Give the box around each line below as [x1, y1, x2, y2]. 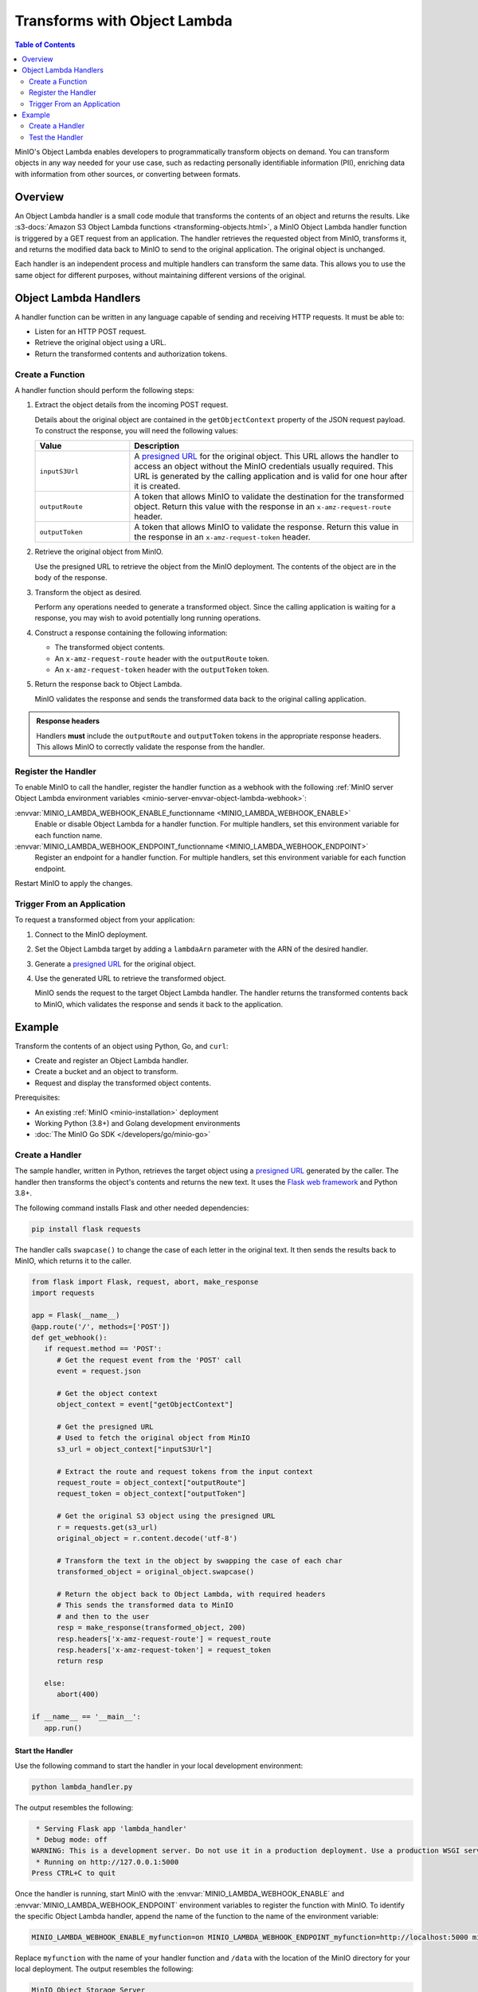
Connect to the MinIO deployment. [34, 929, 148, 939]
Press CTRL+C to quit [31, 1868, 116, 1878]
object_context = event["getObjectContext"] [57, 1400, 234, 1410]
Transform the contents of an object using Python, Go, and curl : [14, 1041, 229, 1051]
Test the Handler [29, 132, 84, 142]
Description [134, 441, 179, 452]
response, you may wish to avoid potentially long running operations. [34, 614, 261, 623]
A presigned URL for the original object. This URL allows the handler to [134, 451, 399, 462]
